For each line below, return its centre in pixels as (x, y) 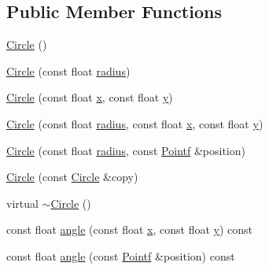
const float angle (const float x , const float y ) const (130, 229)
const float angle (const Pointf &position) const (121, 255)
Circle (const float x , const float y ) (90, 97)
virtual (22, 203)
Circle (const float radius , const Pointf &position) (126, 150)
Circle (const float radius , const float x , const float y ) (135, 123)
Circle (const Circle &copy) (72, 177)
